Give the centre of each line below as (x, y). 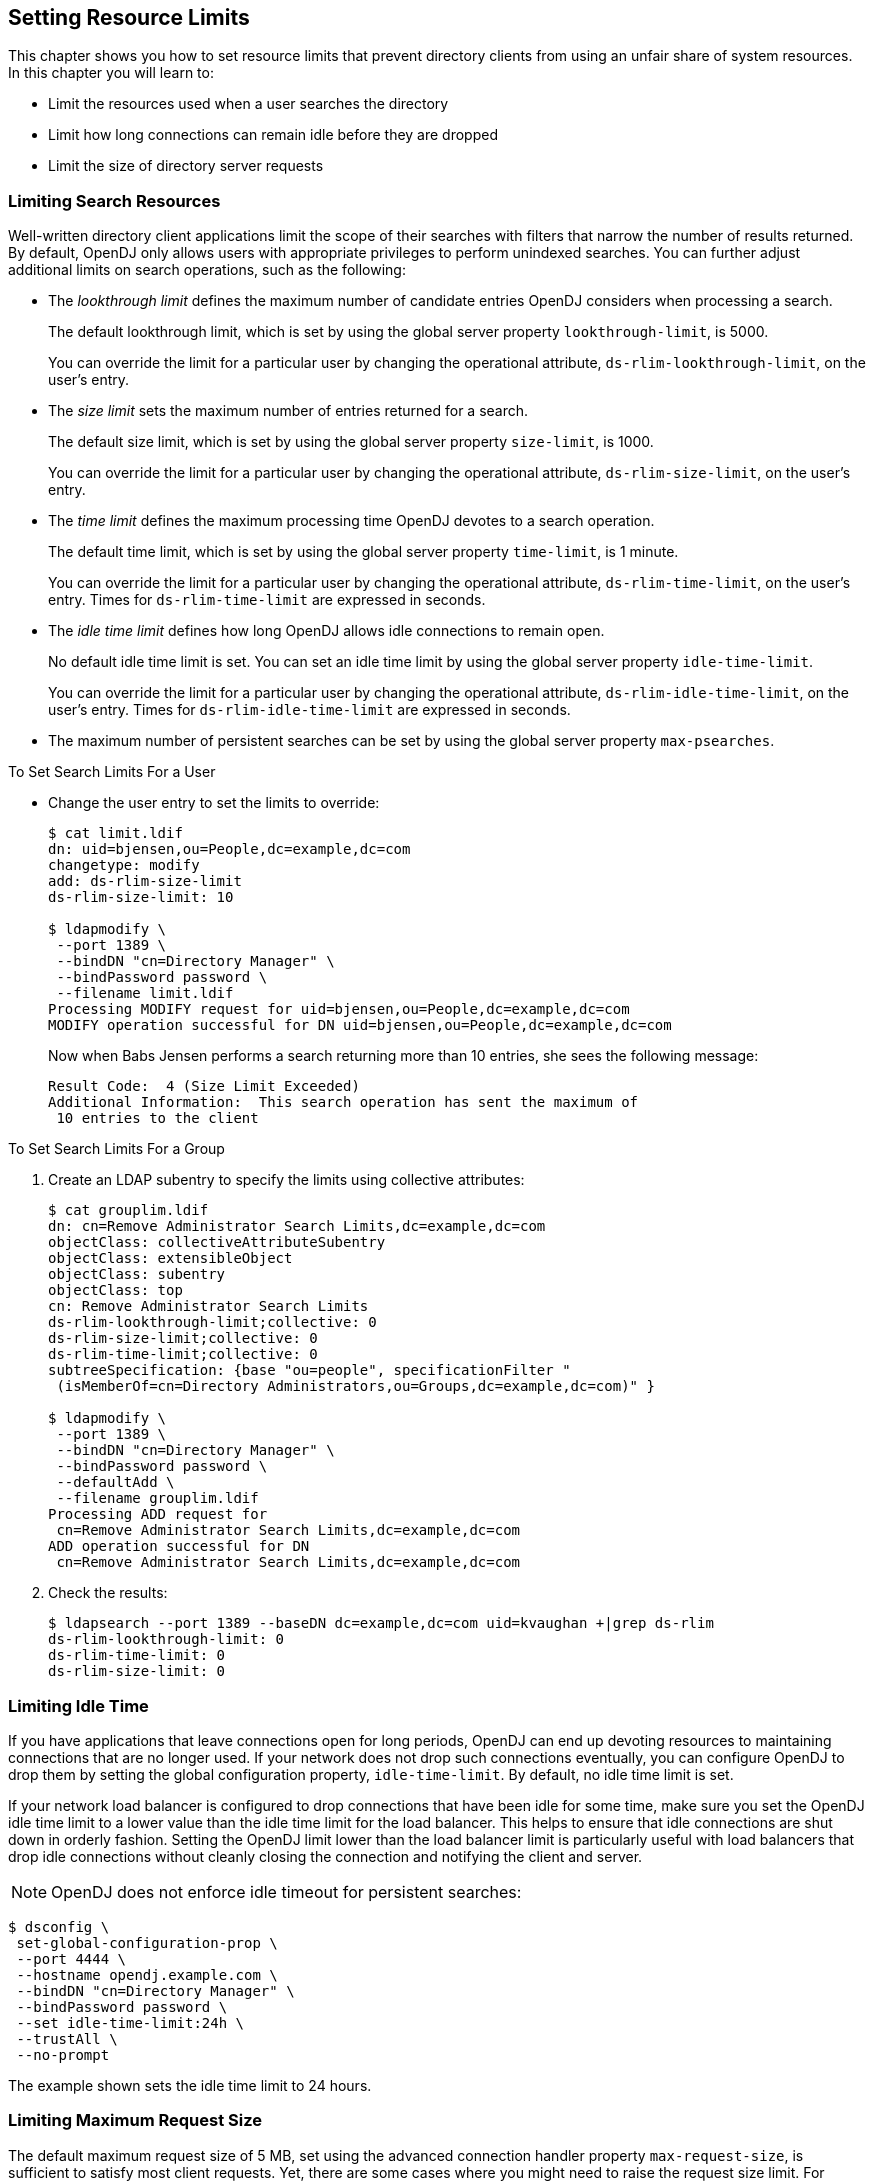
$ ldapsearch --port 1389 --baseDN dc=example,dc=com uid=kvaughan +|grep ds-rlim (381, 1623)
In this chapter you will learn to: (111, 73)
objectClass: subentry (137, 1274)
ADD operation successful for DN (179, 1546)
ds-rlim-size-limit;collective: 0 (183, 1338)
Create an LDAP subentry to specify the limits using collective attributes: (286, 1180)
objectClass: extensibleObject (170, 1258)
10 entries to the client (157, 1118)
